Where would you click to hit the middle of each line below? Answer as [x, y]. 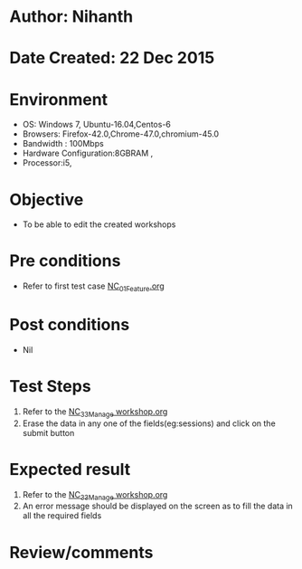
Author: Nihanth [71, 17]
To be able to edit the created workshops [99, 224]
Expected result [70, 469]
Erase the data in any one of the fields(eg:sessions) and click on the [149, 423]
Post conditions [70, 325]
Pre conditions [65, 261]
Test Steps [51, 387]
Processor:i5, [47, 163]
